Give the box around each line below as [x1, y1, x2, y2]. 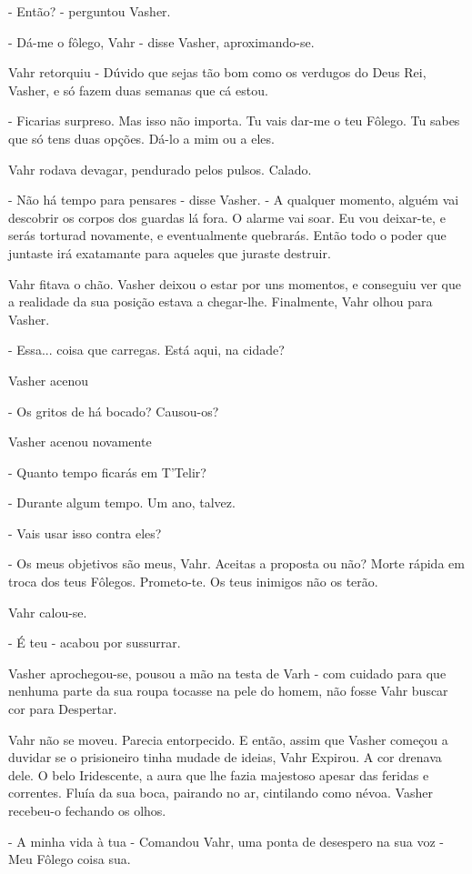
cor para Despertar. [8, 699, 117, 718]
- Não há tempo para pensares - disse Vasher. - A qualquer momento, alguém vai [8, 190, 459, 209]
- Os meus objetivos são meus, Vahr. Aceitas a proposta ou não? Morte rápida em [8, 554, 465, 573]
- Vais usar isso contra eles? [8, 523, 162, 542]
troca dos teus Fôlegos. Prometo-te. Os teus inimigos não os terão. [8, 572, 378, 591]
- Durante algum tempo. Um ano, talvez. [8, 493, 236, 512]
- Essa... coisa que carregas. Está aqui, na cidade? [8, 340, 285, 359]
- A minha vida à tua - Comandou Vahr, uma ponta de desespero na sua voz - [8, 831, 445, 850]
